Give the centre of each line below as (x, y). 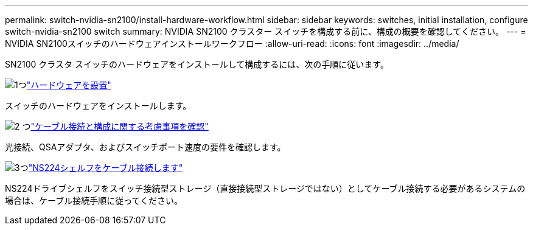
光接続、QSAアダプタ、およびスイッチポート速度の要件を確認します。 (145, 147)
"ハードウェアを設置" (69, 85)
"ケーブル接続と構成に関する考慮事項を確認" (120, 126)
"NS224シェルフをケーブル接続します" (106, 168)
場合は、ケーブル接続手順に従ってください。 (94, 200)
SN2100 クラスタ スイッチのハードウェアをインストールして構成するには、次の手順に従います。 (197, 64)
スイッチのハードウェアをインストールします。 (98, 106)
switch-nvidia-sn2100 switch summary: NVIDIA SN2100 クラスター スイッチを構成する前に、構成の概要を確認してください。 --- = (266, 31)
